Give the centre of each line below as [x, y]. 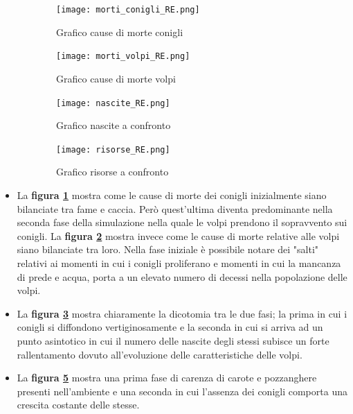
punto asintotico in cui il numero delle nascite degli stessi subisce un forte [173, 340]
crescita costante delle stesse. [78, 405]
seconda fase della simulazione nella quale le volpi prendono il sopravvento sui [182, 222]
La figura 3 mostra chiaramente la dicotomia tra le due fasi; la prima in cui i [182, 313]
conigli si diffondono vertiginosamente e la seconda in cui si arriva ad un [170, 327]
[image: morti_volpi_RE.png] [123, 57]
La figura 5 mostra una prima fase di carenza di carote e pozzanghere [167, 378]
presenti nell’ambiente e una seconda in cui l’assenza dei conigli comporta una [182, 391]
